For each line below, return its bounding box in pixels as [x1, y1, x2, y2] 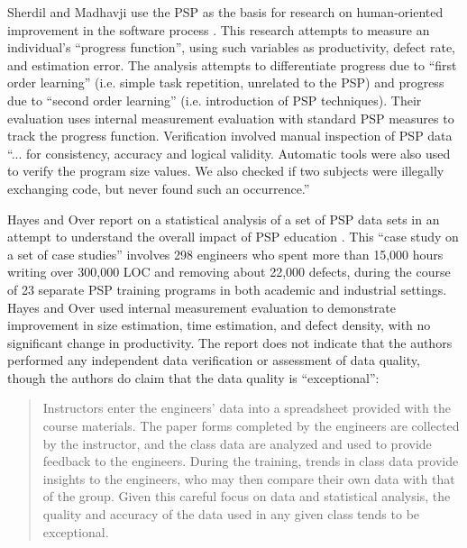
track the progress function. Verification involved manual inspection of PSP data [7, 126, 453, 145]
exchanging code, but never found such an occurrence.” [7, 178, 310, 197]
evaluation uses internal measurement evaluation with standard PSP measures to [7, 108, 454, 127]
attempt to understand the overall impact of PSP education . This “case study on [7, 227, 459, 246]
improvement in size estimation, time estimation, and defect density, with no [7, 315, 431, 334]
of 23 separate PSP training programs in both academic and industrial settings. [7, 279, 447, 298]
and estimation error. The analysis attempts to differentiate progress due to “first [7, 55, 457, 74]
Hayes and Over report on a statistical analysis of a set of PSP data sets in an [7, 209, 440, 228]
